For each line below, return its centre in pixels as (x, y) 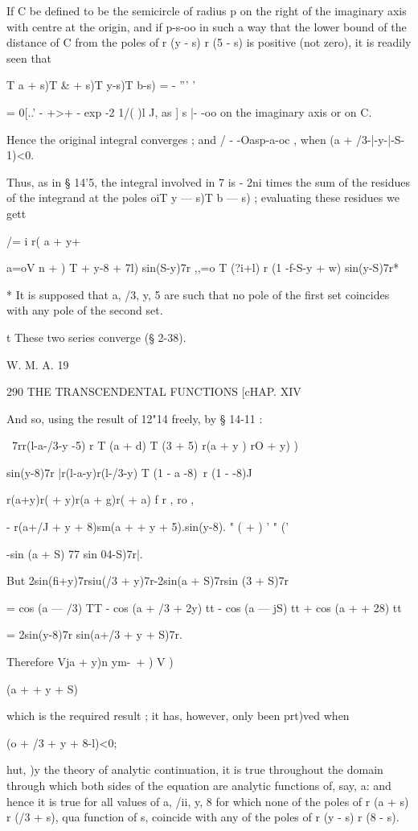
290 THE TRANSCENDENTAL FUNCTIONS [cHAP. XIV (154, 391)
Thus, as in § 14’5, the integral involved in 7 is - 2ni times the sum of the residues (209, 181)
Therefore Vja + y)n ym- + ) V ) (90, 662)
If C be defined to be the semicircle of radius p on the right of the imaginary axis (207, 10)
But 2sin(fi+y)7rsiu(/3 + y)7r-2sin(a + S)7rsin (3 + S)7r (148, 580)
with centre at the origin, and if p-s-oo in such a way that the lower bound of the (207, 26)
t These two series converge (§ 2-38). (96, 337)
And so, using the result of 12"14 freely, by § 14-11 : (135, 418)
